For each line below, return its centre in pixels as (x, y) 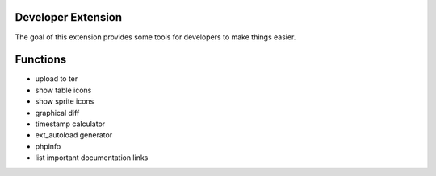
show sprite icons (65, 101)
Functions (41, 60)
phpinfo (48, 146)
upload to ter (57, 79)
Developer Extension (69, 17)
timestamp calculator (70, 124)
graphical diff (57, 113)
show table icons (63, 90)
